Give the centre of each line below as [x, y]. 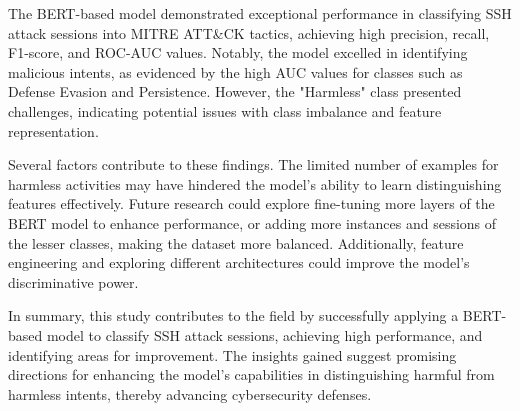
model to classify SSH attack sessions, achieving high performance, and [264, 334]
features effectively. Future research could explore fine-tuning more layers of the [251, 203]
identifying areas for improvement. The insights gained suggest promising [232, 354]
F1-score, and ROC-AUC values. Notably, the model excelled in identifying [238, 52]
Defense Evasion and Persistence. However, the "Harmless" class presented [235, 91]
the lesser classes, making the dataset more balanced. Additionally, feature [236, 242]
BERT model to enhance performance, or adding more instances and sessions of [252, 222]
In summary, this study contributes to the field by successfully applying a [233, 315]
